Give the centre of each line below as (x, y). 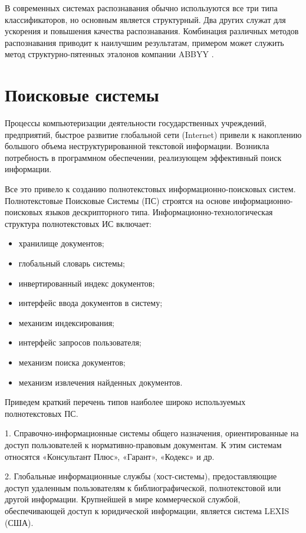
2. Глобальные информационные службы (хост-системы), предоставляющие (141, 476)
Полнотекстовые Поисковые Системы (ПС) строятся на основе (118, 200)
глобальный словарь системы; (72, 263)
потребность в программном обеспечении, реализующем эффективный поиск (143, 157)
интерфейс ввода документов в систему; (91, 303)
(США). (19, 522)
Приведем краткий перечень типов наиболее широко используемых (125, 402)
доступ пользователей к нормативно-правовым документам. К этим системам (143, 444)
